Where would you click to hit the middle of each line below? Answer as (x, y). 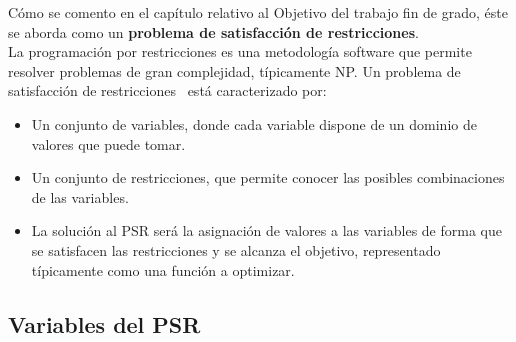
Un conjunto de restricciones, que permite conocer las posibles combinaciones (268, 177)
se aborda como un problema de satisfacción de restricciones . (213, 31)
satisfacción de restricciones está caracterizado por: (167, 90)
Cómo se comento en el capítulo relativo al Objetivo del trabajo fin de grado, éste (258, 12)
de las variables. (80, 196)
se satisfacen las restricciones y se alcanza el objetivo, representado (236, 249)
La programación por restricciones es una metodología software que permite (240, 51)
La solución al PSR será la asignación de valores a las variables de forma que (266, 230)
